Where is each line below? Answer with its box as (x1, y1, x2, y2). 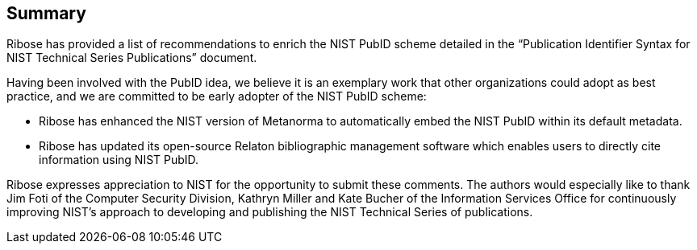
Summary (6, 3, 86, 23)
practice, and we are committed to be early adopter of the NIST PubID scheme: (6, 89, 427, 104)
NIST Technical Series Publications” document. (6, 51, 257, 65)
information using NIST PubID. (39, 153, 199, 167)
